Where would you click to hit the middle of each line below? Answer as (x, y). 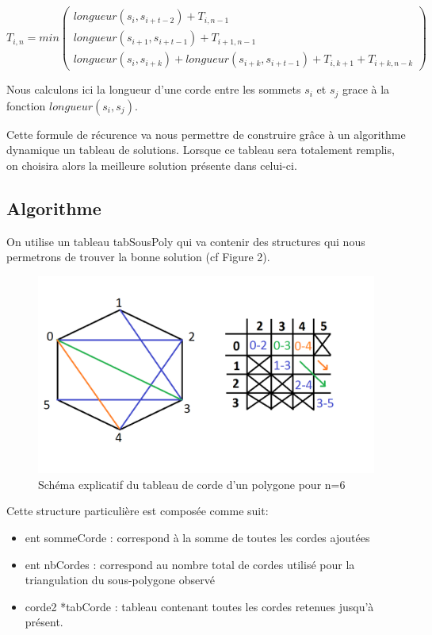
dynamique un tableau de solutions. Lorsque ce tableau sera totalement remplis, (201, 150)
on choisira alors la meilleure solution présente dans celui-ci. (152, 165)
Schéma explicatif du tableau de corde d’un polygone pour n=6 (192, 484)
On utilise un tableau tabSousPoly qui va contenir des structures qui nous (186, 241)
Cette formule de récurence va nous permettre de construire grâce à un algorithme (206, 134)
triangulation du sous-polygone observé (120, 580)
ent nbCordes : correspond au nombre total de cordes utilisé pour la (190, 564)
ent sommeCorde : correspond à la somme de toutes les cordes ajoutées (197, 537)
